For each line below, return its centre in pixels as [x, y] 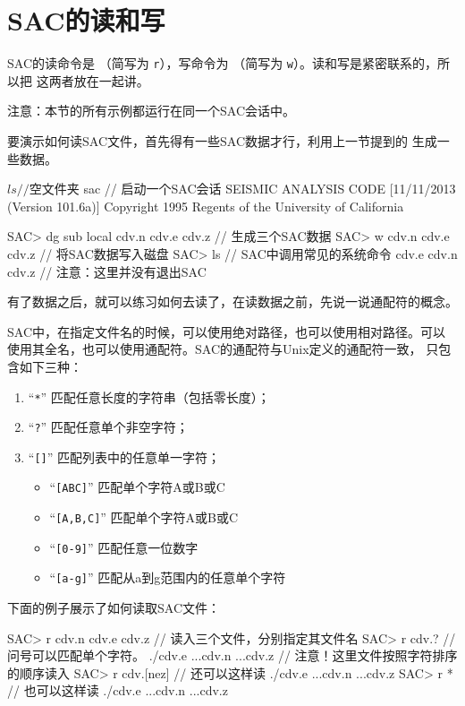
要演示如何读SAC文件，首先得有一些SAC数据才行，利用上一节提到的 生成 [222, 140]
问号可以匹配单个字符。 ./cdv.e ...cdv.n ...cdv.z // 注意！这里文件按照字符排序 [232, 655]
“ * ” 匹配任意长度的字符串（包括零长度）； [149, 396]
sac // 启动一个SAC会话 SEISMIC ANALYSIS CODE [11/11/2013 [270, 189]
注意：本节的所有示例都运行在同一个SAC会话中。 [151, 111]
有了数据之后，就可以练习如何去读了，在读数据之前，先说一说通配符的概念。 [232, 301]
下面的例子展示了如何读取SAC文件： [114, 608]
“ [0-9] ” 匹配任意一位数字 [124, 547]
